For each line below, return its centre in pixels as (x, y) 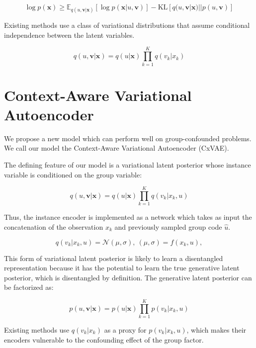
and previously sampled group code (168, 226)
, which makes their (216, 330)
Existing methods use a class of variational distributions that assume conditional (127, 25)
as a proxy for (125, 330)
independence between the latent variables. (69, 35)
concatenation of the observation (54, 226)
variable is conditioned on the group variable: (73, 174)
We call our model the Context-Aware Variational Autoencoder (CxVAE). (117, 148)
